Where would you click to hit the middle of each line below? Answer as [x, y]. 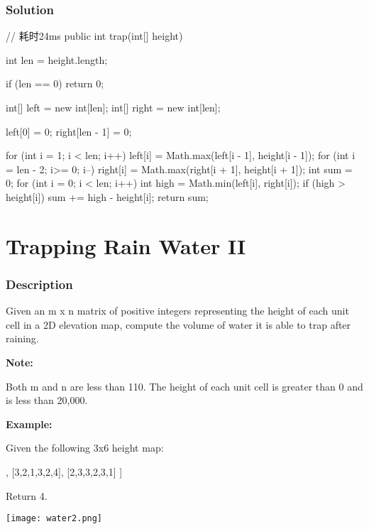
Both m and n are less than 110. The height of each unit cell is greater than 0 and [184, 386]
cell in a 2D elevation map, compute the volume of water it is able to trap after [178, 324]
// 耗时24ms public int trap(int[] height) [94, 36]
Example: [29, 424]
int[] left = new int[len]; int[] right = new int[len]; [113, 107]
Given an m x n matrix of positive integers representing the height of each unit [177, 311]
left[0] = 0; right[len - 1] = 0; [69, 131]
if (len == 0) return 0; [55, 83]
